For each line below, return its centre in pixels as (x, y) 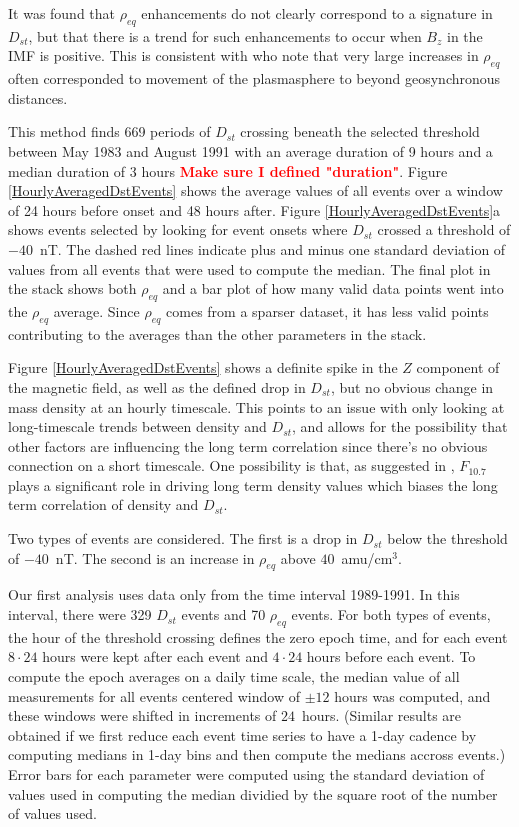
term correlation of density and (103, 504)
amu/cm (367, 557)
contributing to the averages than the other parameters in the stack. (217, 333)
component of (458, 367)
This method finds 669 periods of (109, 131)
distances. (38, 97)
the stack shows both (72, 288)
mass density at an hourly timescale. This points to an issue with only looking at (256, 406)
